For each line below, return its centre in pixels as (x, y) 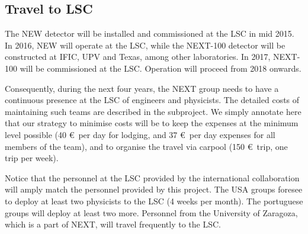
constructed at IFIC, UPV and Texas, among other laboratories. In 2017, (138, 57)
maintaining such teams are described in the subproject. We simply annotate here (153, 111)
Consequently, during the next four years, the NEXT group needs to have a (142, 88)
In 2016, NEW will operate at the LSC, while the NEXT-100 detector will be (145, 45)
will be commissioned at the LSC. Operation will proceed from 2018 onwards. (161, 68)
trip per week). (32, 158)
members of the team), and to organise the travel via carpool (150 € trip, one (146, 146)
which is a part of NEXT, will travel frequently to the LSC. (113, 224)
